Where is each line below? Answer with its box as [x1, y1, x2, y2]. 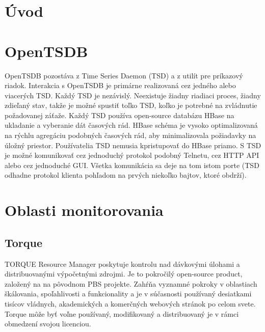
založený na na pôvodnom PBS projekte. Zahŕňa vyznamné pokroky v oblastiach [5, 278, 257, 289]
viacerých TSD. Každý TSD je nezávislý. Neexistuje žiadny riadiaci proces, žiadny [5, 90, 261, 100]
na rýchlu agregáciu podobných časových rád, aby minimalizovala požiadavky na [5, 130, 256, 141]
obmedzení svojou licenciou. [5, 318, 91, 329]
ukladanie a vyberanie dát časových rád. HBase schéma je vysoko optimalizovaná [5, 120, 258, 130]
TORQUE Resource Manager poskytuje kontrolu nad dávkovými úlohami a [5, 258, 240, 269]
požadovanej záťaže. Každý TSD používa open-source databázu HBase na [5, 109, 234, 120]
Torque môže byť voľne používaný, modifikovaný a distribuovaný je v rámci [5, 308, 239, 319]
